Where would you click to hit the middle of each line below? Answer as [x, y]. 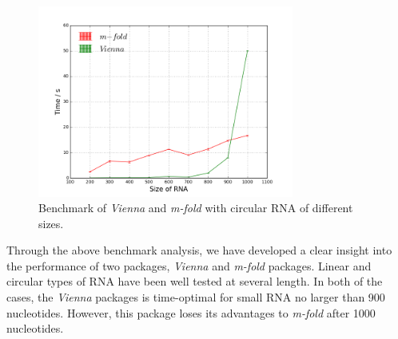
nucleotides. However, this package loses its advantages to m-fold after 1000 [191, 312]
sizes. [51, 223]
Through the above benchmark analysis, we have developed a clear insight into [199, 250]
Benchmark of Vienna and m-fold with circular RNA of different [196, 208]
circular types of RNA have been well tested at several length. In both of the [195, 281]
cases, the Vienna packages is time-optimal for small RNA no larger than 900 [196, 297]
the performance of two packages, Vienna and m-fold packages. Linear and [189, 265]
